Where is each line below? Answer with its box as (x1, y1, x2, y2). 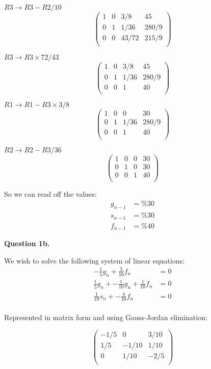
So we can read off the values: (4, 188, 97, 199)
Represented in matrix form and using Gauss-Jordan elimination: (4, 312, 207, 323)
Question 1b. (4, 238, 50, 249)
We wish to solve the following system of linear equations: (4, 255, 184, 266)
